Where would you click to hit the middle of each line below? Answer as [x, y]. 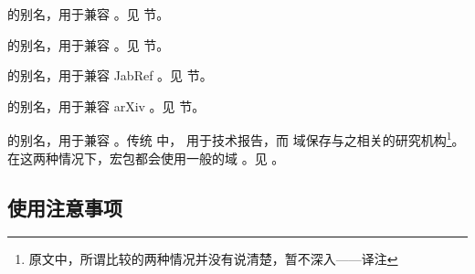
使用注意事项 [65, 207]
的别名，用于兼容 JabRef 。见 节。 [110, 75]
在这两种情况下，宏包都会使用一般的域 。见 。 [146, 158]
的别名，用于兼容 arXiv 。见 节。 [106, 105]
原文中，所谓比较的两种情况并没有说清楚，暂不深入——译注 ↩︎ [213, 259]
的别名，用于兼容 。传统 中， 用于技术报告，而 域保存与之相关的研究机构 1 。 [236, 139]
